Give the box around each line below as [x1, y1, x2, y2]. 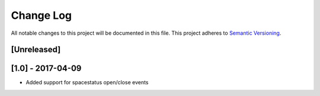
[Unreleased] [11, 45, 61, 55]
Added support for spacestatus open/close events [25, 79, 149, 86]
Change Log [11, 9, 72, 22]
